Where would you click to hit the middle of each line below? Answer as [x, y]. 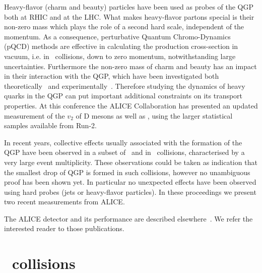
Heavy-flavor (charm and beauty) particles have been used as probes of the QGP [129, 7]
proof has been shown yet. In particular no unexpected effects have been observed [130, 182]
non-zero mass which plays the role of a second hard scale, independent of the [124, 26]
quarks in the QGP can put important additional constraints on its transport [123, 96]
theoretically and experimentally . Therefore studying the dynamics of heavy [125, 86]
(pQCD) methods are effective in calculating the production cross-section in [121, 46]
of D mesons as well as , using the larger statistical [154, 115]
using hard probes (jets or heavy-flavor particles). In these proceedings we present [130, 192]
